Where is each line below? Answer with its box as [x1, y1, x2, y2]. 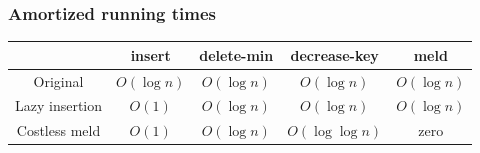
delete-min [199, 44, 274, 65]
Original [33, 70, 84, 91]
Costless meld [16, 120, 101, 141]
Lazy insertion [15, 95, 103, 116]
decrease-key [290, 44, 379, 65]
